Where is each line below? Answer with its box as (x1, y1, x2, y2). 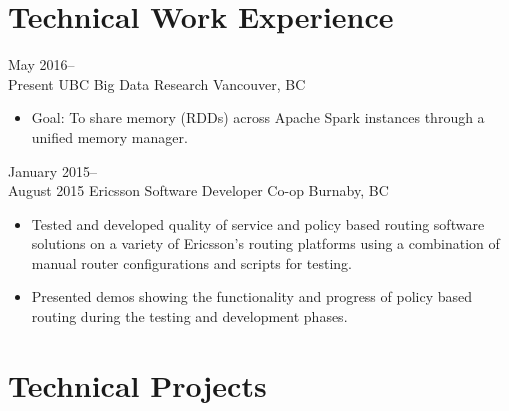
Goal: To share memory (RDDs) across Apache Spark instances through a (31, 107, 485, 128)
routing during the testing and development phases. (31, 306, 348, 327)
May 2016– (8, 54, 75, 75)
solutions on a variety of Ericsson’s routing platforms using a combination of (31, 233, 500, 254)
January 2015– (8, 160, 97, 181)
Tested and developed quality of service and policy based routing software (31, 213, 485, 234)
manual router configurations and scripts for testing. (31, 252, 353, 273)
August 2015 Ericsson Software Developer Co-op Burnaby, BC (8, 180, 389, 201)
